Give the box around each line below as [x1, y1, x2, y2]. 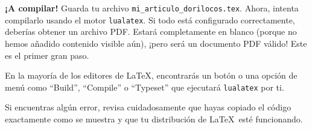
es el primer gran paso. [5, 49, 89, 61]
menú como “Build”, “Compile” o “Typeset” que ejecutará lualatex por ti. [5, 80, 284, 93]
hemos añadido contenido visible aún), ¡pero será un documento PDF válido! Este [5, 37, 307, 49]
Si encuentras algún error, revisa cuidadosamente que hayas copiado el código [5, 101, 291, 113]
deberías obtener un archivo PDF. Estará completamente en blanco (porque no [5, 25, 297, 38]
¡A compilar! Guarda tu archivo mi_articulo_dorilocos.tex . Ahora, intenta [5, 2, 299, 14]
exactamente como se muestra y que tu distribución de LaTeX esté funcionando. [5, 112, 303, 125]
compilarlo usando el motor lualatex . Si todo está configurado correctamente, [5, 13, 295, 26]
